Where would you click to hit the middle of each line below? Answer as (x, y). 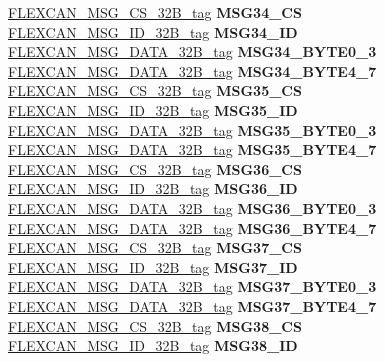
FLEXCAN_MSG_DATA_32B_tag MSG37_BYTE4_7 (192, 305)
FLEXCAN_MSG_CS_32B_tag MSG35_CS (155, 90)
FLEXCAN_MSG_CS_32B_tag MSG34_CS (155, 12)
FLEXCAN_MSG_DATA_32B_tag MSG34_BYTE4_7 (192, 70)
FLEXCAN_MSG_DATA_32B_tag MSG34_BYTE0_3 (192, 51)
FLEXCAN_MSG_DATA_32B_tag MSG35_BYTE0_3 (192, 129)
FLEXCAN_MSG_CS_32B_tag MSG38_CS (155, 325)
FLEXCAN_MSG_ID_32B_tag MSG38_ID (153, 345)
